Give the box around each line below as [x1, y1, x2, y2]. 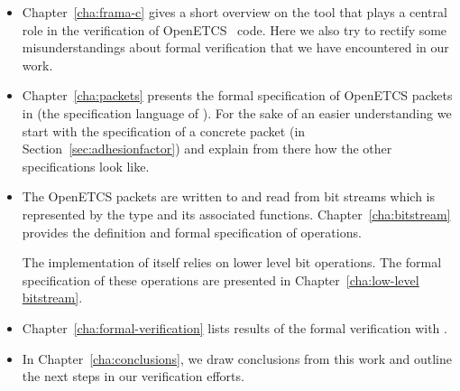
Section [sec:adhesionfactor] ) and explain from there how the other [22, 139, 392, 158]
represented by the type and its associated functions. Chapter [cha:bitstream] [22, 204, 451, 223]
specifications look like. [22, 156, 150, 175]
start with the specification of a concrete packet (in [22, 121, 306, 140]
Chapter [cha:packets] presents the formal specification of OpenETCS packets [22, 86, 453, 105]
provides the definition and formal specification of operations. [22, 222, 362, 241]
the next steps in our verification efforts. [22, 367, 244, 386]
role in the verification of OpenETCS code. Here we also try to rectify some [22, 20, 447, 39]
